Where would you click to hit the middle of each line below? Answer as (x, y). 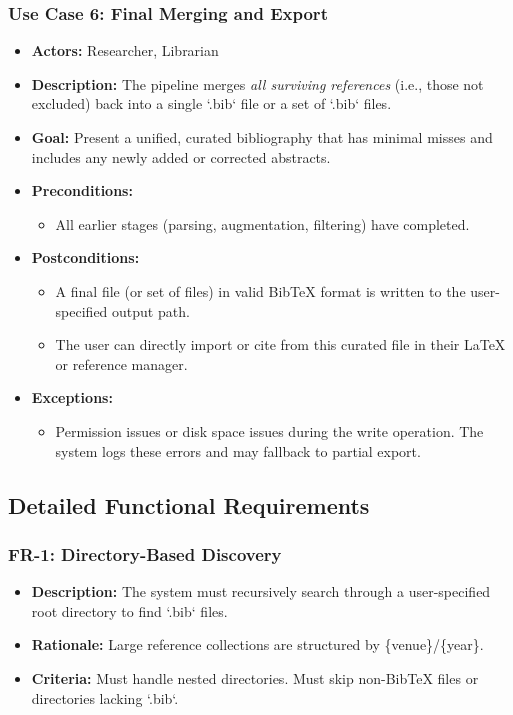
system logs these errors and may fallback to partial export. (238, 450)
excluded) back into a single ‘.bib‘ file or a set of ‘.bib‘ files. (211, 103)
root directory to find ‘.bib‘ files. (129, 610)
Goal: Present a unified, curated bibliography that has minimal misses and (262, 137)
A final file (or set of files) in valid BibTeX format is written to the (260, 290)
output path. (151, 310)
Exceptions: (72, 397)
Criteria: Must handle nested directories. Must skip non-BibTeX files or (255, 677)
